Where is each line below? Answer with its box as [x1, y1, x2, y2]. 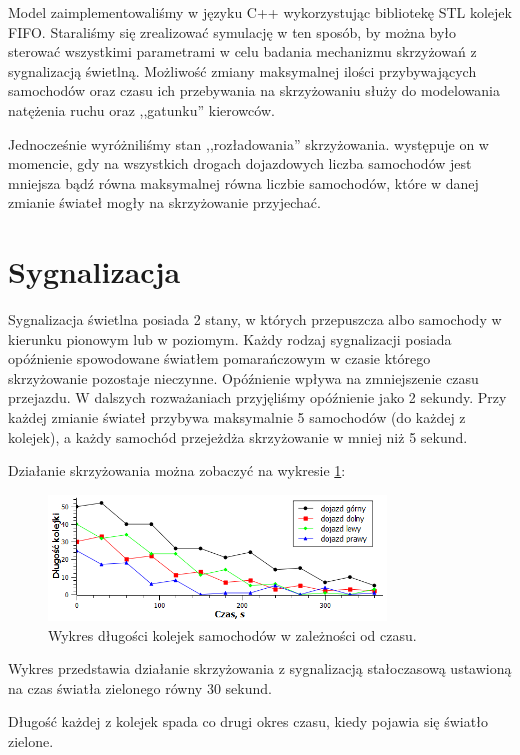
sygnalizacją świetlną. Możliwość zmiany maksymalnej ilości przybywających [8, 60, 477, 81]
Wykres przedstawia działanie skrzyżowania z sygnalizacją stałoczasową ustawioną [8, 658, 512, 679]
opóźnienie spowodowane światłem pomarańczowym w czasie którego [8, 348, 431, 369]
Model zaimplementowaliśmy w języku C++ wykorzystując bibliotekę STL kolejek [8, 2, 512, 22]
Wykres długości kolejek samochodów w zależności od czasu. [48, 624, 417, 645]
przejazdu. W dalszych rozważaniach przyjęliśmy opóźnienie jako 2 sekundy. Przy [8, 387, 507, 408]
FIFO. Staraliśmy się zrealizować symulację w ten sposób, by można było [8, 21, 457, 42]
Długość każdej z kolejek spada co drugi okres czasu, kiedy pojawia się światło [8, 711, 488, 732]
